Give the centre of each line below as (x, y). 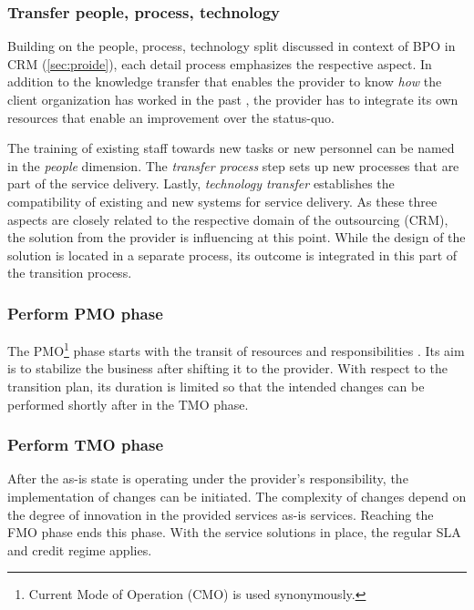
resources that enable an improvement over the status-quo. (171, 117)
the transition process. (70, 273)
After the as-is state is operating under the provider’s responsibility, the (208, 478)
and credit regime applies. (80, 549)
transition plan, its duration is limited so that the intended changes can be (216, 386)
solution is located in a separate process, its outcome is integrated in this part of (232, 254)
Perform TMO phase (86, 445)
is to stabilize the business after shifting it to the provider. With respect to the (227, 368)
